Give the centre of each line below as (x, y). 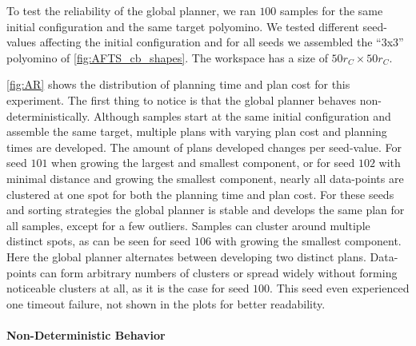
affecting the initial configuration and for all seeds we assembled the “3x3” (222, 42)
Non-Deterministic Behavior (86, 334)
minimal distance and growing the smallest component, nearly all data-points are (205, 178)
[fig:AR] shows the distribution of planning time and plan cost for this (178, 84)
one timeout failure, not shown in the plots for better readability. (166, 303)
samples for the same (332, 10)
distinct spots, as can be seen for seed (99, 241)
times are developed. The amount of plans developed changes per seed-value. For (204, 147)
